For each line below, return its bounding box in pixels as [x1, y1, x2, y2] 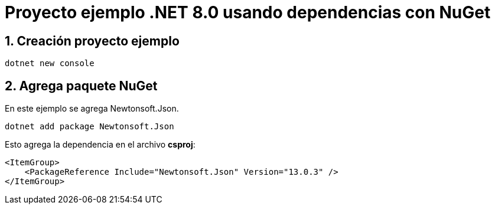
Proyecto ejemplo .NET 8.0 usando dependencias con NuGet [5, 2, 491, 22]
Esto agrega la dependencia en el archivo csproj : [5, 139, 196, 150]
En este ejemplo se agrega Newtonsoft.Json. [5, 103, 179, 114]
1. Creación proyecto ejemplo [5, 33, 180, 48]
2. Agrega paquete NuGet [5, 78, 158, 93]
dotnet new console [5, 58, 95, 68]
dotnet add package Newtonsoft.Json [5, 122, 174, 132]
